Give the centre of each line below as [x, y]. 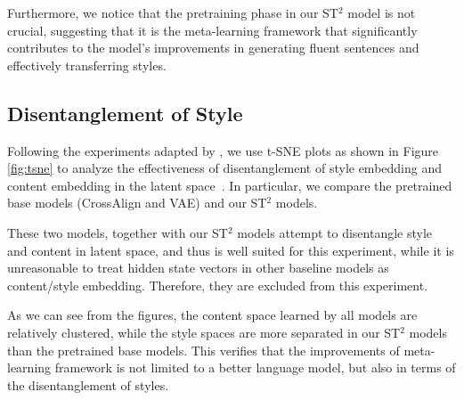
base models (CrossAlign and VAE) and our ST [137, 203]
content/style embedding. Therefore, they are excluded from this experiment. [218, 285]
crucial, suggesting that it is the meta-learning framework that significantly [212, 30]
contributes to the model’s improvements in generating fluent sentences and [213, 48]
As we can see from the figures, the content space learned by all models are [212, 315]
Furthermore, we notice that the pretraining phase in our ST [173, 12]
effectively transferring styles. [87, 65]
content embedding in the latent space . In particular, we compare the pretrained [230, 185]
